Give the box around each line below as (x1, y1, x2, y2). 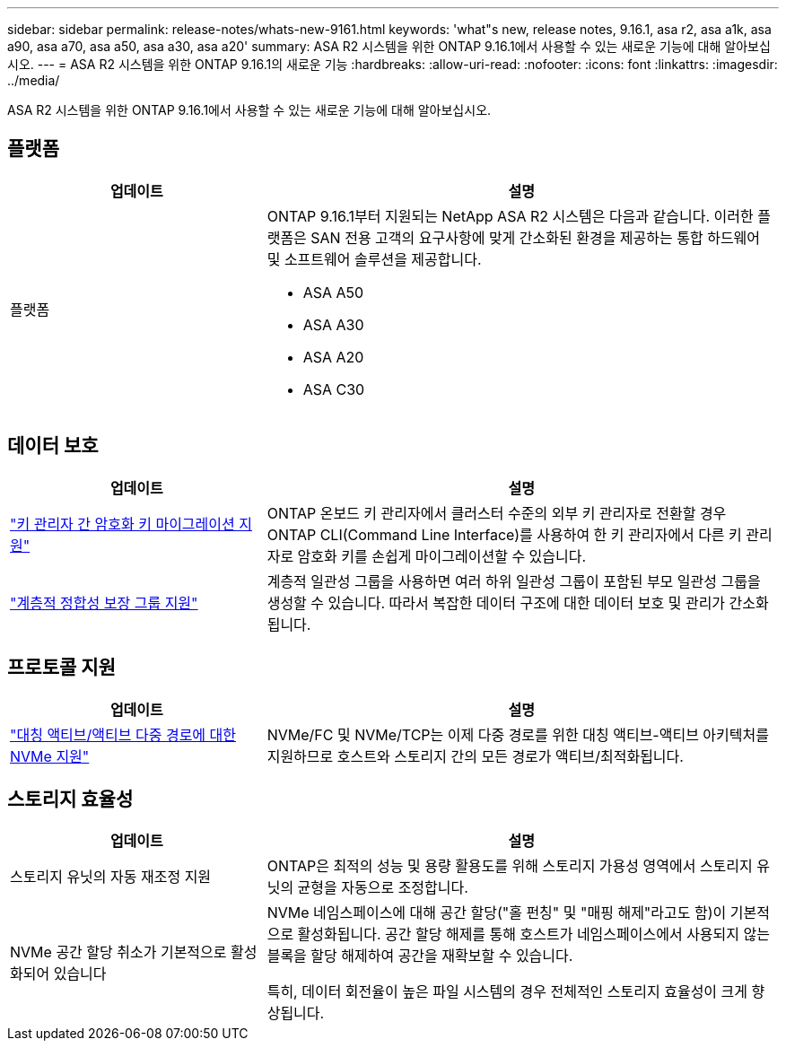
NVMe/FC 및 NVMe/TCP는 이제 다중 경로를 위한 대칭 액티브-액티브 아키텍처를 (266, 725, 769, 744)
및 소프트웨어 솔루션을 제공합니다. (266, 249, 482, 268)
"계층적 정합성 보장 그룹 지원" (10, 593, 198, 612)
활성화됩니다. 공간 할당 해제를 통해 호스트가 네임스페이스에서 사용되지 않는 (297, 925, 770, 944)
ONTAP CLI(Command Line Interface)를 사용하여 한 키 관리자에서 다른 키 (266, 525, 742, 544)
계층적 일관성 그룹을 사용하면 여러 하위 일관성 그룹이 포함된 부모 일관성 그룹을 (266, 572, 761, 590)
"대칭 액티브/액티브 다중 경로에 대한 (10, 725, 237, 744)
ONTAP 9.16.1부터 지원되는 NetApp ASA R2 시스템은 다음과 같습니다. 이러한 (266, 206, 754, 225)
